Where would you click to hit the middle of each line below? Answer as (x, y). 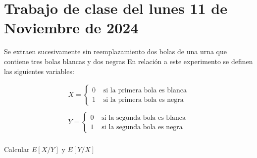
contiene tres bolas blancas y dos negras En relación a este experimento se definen (128, 61)
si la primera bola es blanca (145, 90)
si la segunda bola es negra (142, 127)
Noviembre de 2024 (71, 28)
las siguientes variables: (39, 71)
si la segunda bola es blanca (144, 118)
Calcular (17, 149)
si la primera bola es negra (143, 100)
